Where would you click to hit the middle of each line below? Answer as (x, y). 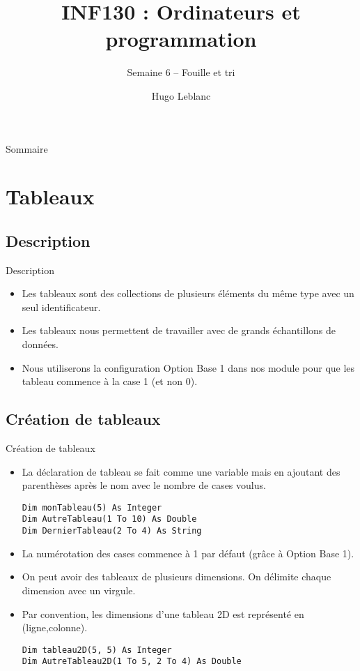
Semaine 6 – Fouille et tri (181, 72)
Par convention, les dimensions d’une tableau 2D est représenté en (163, 613)
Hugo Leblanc (181, 95)
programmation (181, 39)
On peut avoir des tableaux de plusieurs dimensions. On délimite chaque (177, 576)
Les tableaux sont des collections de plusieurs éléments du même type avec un (188, 293)
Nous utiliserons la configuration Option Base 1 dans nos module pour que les (188, 367)
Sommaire (27, 148)
